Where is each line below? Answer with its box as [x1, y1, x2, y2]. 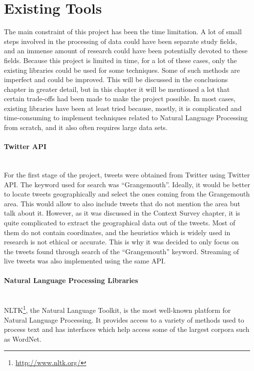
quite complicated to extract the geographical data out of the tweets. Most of [4, 218, 235, 228]
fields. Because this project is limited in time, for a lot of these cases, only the [4, 55, 237, 65]
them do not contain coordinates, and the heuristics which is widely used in [4, 227, 231, 237]
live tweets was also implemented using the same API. [4, 256, 166, 266]
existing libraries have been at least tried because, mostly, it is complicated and [4, 103, 242, 113]
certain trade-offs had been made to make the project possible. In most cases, [4, 93, 236, 104]
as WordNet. [4, 333, 42, 344]
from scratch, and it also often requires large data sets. [4, 122, 168, 132]
